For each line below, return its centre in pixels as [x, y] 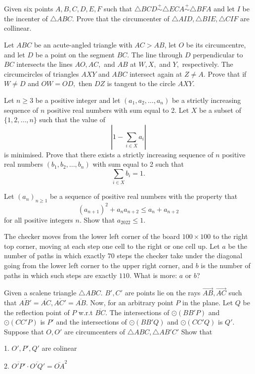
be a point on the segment [75, 54]
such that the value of [72, 119]
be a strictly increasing [206, 100]
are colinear [59, 348]
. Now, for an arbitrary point [129, 302]
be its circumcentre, [216, 45]
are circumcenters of [94, 331]
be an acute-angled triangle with [83, 45]
